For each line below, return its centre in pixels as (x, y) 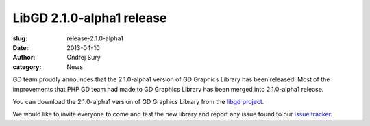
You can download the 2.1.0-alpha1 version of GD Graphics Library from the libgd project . (138, 101)
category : (27, 67)
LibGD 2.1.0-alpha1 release (90, 18)
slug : (20, 38)
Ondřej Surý (84, 58)
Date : (21, 47)
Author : (24, 58)
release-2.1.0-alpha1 (95, 38)
